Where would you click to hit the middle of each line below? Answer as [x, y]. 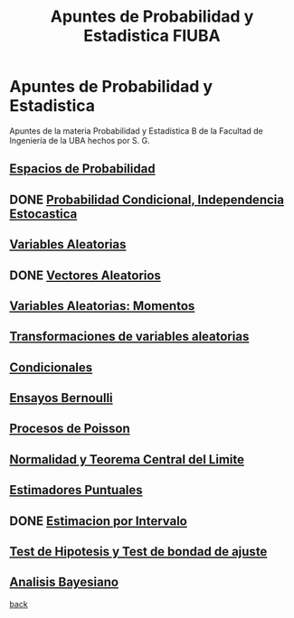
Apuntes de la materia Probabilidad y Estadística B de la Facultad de [137, 131]
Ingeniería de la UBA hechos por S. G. [80, 140]
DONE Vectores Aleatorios [85, 275]
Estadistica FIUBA [152, 36]
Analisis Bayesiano [64, 582]
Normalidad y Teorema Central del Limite [127, 459]
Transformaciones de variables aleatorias [129, 337]
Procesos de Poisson [70, 429]
